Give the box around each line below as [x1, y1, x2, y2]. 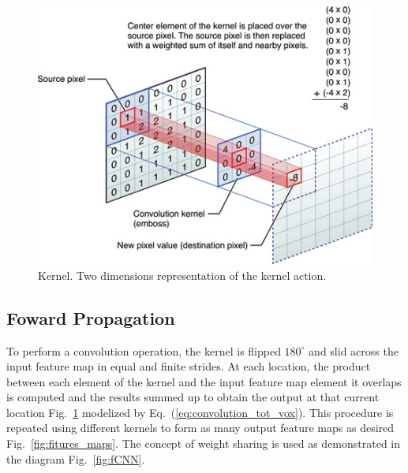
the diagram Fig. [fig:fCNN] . [6, 450, 145, 467]
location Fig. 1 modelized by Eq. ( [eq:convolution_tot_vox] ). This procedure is [6, 404, 394, 420]
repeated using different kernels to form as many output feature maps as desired [6, 419, 395, 436]
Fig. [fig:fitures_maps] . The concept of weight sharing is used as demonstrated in [6, 435, 401, 452]
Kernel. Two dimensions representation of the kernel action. [38, 266, 327, 283]
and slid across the [309, 342, 399, 359]
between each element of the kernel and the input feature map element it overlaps [6, 373, 402, 389]
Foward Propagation [6, 305, 175, 330]
